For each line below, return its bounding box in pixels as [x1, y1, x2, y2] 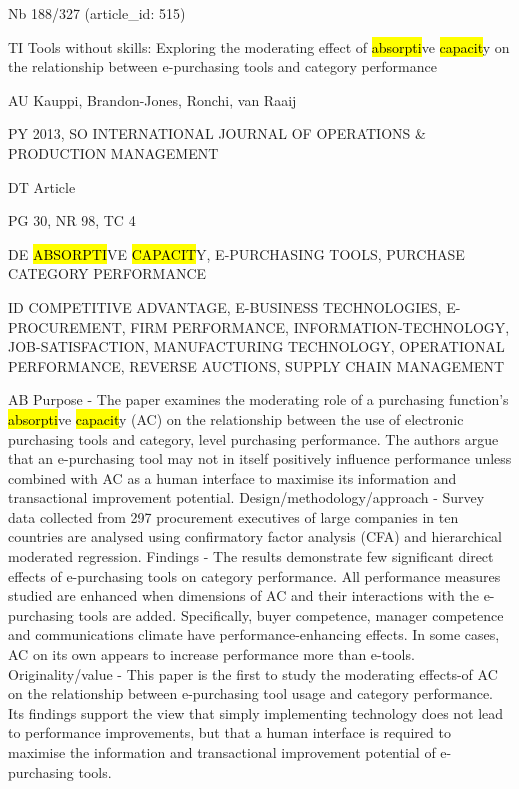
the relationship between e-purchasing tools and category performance [8, 56, 437, 77]
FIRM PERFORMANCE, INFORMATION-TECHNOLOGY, [130, 316, 510, 337]
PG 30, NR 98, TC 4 [8, 210, 136, 231]
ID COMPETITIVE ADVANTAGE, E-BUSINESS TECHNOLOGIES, [8, 296, 442, 317]
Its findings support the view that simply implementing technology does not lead [8, 702, 504, 723]
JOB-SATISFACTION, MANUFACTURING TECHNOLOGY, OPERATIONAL [8, 336, 505, 357]
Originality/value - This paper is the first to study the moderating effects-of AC [8, 663, 498, 684]
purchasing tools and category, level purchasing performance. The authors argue [8, 428, 499, 449]
